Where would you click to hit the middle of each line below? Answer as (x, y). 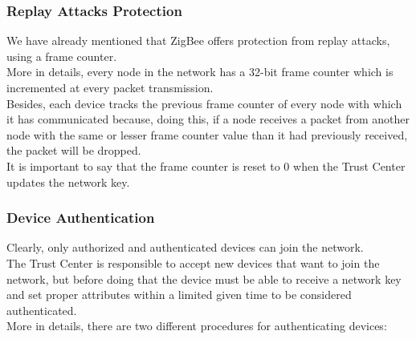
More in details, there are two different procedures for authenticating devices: (197, 326)
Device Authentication (81, 218)
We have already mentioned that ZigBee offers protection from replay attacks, (198, 40)
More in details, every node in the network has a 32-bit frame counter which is (200, 72)
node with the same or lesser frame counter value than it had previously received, (207, 134)
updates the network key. (68, 182)
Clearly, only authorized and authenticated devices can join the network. (185, 247)
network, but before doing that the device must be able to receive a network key (204, 278)
